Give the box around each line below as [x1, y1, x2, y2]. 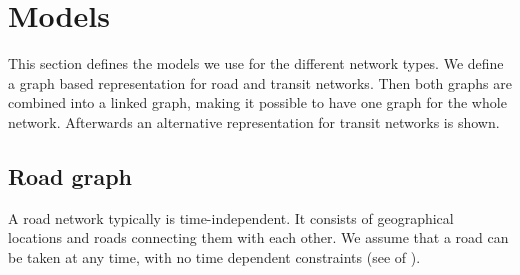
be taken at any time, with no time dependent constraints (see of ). [8, 246, 421, 267]
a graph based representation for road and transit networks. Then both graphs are [8, 72, 512, 93]
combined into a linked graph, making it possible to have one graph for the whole [8, 92, 507, 113]
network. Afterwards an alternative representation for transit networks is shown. [8, 111, 500, 132]
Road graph [8, 160, 133, 191]
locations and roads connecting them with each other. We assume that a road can [8, 227, 509, 248]
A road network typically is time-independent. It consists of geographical [8, 207, 454, 228]
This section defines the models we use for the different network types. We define [8, 53, 504, 74]
